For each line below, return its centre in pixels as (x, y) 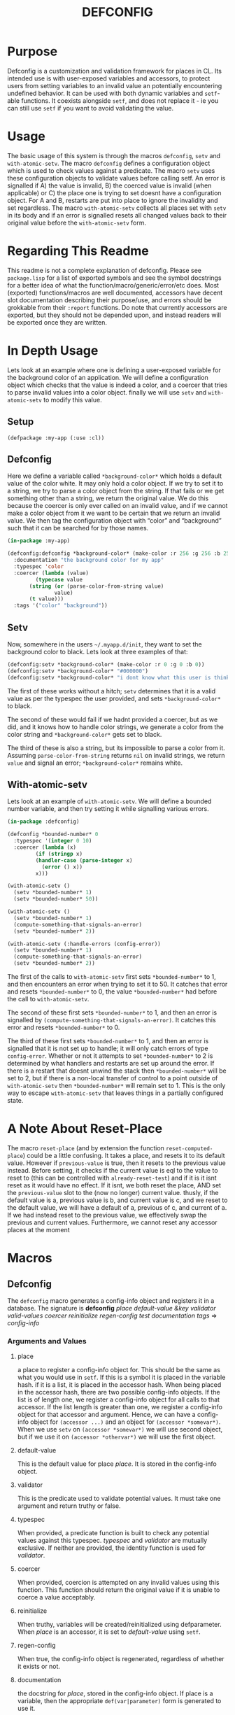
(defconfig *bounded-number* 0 (53, 834)
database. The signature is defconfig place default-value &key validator (112, 1308)
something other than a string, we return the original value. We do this (108, 498)
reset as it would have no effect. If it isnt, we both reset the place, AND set (114, 1185)
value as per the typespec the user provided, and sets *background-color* (114, 698)
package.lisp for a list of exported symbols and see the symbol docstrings (114, 278)
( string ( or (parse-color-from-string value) (97, 586)
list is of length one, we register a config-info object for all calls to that (119, 1399)
